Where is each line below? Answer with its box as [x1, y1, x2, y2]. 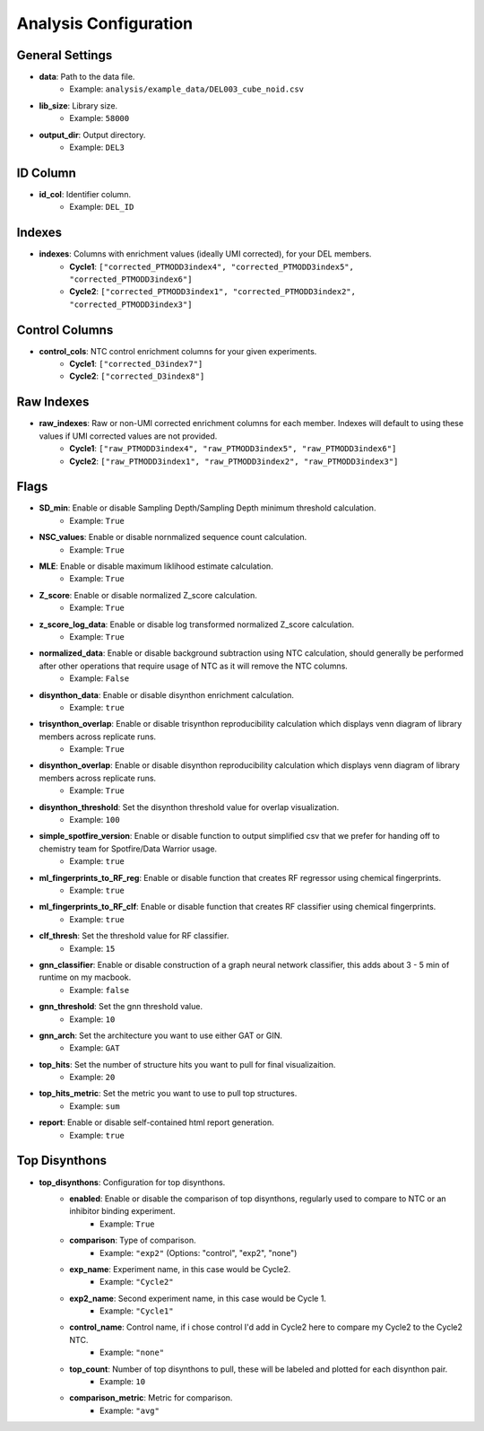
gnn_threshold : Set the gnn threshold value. [39, 1001, 203, 1012]
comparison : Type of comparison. [69, 1235, 196, 1246]
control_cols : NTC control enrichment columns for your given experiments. [39, 345, 317, 356]
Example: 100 [69, 815, 120, 825]
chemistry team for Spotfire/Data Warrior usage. [39, 843, 218, 854]
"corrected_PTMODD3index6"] [69, 275, 193, 284]
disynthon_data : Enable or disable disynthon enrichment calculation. [39, 689, 295, 700]
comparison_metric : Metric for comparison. [69, 1392, 233, 1403]
